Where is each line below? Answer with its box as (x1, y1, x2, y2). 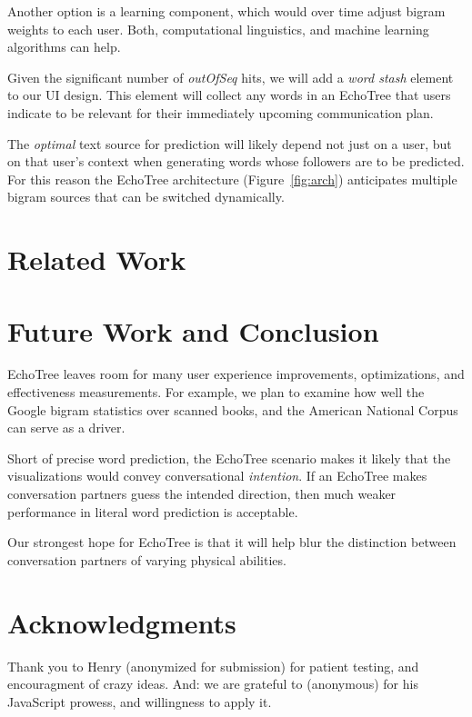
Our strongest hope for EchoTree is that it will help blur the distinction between (7, 533, 457, 552)
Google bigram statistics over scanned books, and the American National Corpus (7, 400, 458, 419)
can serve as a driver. (7, 418, 126, 437)
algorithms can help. (7, 37, 121, 56)
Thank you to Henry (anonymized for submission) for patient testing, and (7, 656, 419, 675)
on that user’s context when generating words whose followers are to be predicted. (7, 152, 465, 171)
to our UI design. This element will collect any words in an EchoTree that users (7, 85, 451, 105)
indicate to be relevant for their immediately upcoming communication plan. (7, 103, 434, 122)
